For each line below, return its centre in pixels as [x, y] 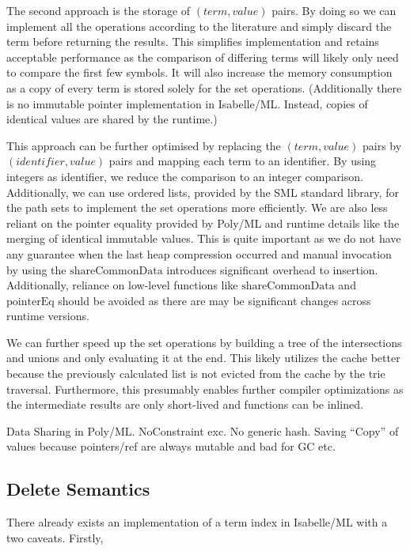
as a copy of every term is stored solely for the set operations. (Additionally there [204, 87]
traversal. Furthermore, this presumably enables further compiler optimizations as [205, 389]
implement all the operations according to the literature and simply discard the [199, 26]
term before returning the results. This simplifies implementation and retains [193, 42]
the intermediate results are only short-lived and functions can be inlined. [185, 404]
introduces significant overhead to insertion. [272, 269]
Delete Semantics [78, 489]
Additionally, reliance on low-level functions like [122, 285]
